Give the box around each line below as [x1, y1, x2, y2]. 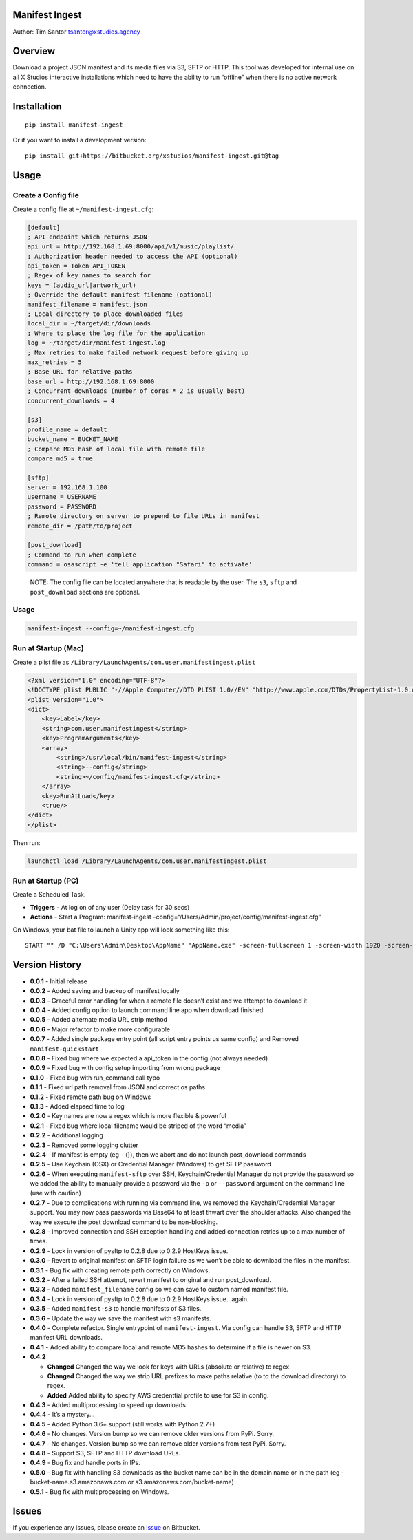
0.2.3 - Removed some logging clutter [30, 1141, 139, 1149]
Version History [12, 959, 82, 970]
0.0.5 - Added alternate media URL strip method [30, 1016, 168, 1024]
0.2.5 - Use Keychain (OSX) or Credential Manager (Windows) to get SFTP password [30, 1160, 272, 1168]
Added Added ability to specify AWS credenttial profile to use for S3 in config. [47, 1391, 269, 1400]
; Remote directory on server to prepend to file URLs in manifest [27, 513, 260, 520]
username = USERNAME [27, 493, 96, 501]
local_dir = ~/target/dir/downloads [27, 320, 151, 328]
